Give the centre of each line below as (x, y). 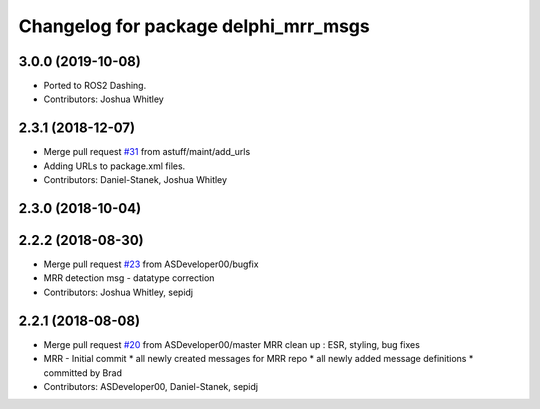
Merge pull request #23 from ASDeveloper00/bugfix (151, 264)
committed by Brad (82, 372)
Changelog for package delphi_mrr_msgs (194, 26)
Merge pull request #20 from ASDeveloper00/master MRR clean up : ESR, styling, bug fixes (231, 344)
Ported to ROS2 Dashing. (95, 86)
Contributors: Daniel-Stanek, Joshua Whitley (135, 180)
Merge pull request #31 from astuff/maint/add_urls (147, 152)
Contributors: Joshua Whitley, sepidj (118, 292)
